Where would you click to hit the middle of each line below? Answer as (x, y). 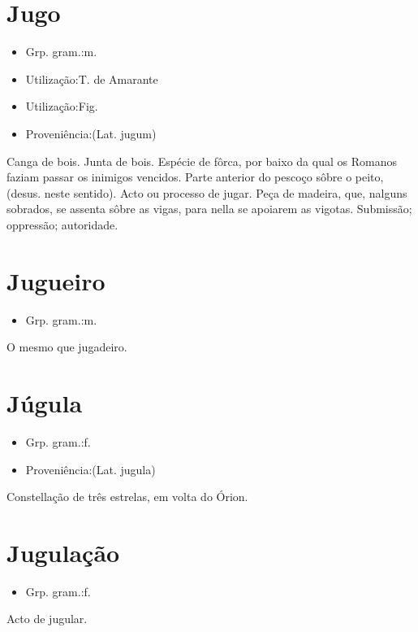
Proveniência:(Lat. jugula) (90, 469)
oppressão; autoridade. (62, 224)
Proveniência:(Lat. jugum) (91, 133)
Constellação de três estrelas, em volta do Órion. (127, 497)
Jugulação (63, 552)
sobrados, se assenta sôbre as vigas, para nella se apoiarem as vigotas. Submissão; (209, 209)
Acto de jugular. (47, 619)
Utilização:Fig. (62, 106)
